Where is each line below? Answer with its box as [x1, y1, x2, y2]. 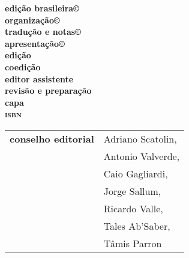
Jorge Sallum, [103, 183, 161, 198]
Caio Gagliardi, [103, 166, 168, 180]
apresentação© [5, 37, 65, 49]
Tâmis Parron [103, 236, 162, 250]
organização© [5, 13, 60, 26]
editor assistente [5, 72, 74, 85]
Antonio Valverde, [103, 149, 180, 163]
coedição [5, 60, 41, 73]
